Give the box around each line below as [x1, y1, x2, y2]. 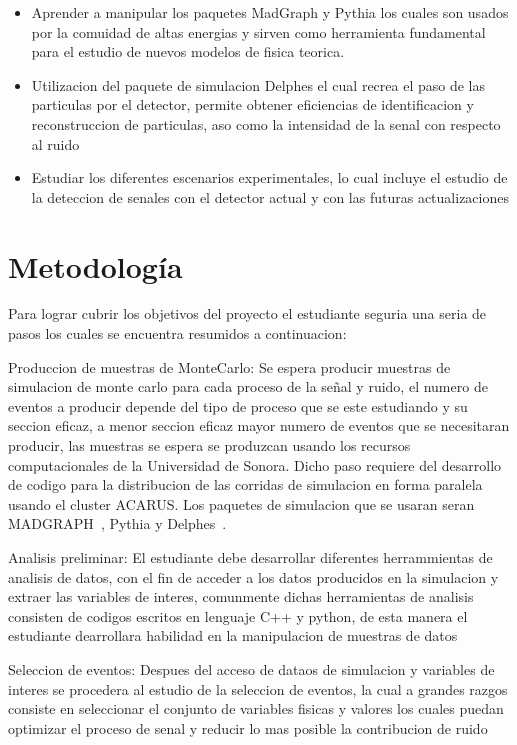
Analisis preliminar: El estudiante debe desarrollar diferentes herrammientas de [8, 547, 493, 567]
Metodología [8, 245, 183, 286]
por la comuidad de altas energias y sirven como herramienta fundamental [31, 21, 486, 42]
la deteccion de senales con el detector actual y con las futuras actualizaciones [31, 186, 509, 207]
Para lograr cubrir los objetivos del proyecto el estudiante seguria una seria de [8, 303, 487, 324]
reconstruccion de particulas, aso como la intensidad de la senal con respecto [31, 113, 501, 134]
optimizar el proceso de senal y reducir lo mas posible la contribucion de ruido [8, 717, 488, 738]
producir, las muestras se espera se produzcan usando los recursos [8, 435, 411, 456]
